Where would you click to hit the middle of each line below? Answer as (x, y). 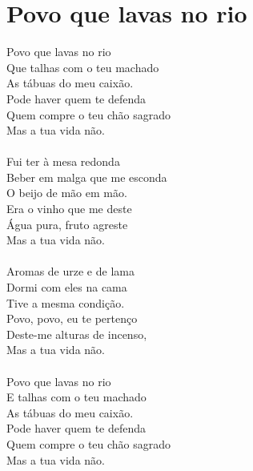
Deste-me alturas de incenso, (77, 334)
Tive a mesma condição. (66, 302)
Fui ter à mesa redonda (63, 161)
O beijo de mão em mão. (67, 193)
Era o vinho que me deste (69, 209)
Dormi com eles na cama (67, 287)
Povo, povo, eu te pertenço (72, 318)
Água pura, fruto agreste (67, 224)
